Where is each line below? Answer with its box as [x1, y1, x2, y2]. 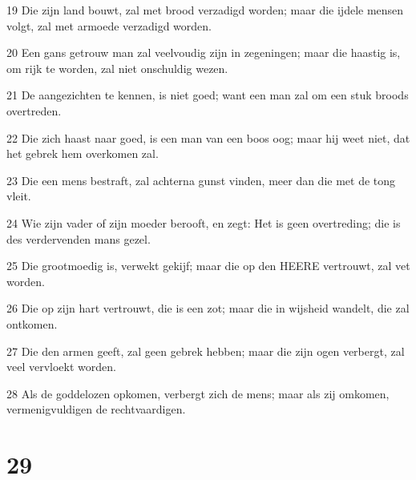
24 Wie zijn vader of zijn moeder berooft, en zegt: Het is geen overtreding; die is [6, 214, 401, 231]
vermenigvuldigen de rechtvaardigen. [6, 401, 186, 417]
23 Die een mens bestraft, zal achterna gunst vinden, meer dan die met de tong [6, 171, 396, 188]
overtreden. [6, 102, 62, 119]
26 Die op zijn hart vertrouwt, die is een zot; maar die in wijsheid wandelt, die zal [6, 300, 410, 317]
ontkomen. [6, 315, 58, 332]
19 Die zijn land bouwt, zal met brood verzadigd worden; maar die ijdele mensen [6, 2, 404, 18]
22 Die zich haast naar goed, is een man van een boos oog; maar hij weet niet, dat [6, 129, 410, 146]
